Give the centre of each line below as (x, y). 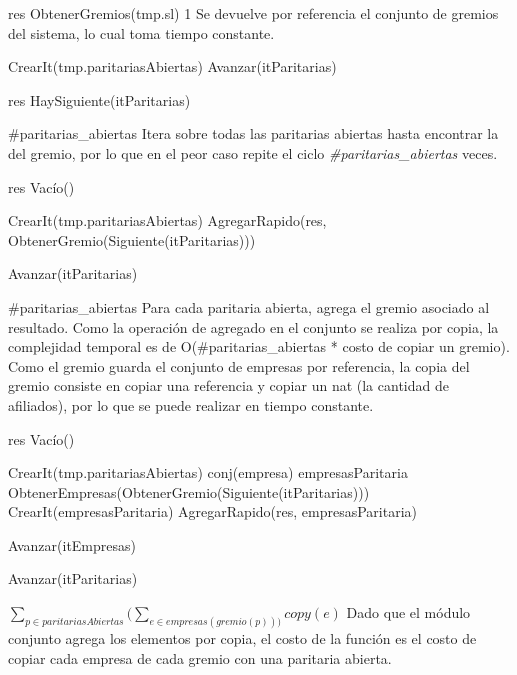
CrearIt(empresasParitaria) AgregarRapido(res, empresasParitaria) (212, 511)
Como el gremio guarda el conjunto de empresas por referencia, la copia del (239, 365)
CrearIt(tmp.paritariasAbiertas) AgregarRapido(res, (167, 220)
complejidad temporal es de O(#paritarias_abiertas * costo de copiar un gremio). (259, 346)
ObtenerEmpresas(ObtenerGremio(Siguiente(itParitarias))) (189, 491)
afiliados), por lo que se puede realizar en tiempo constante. (191, 404)
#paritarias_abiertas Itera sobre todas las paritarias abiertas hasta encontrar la (253, 133)
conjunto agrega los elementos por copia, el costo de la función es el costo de (242, 637)
